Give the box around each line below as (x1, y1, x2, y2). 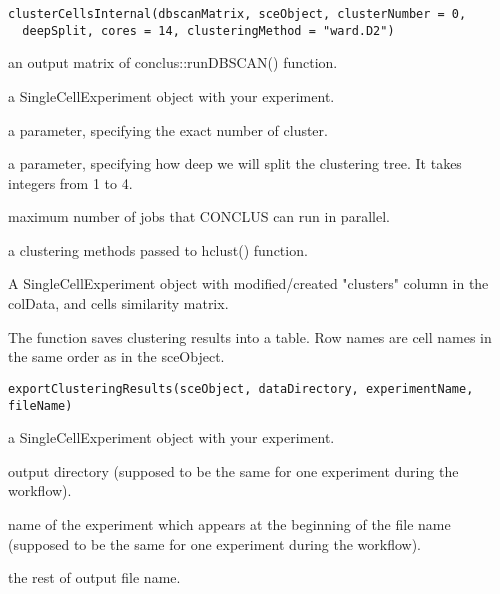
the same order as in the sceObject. (8, 346, 225, 367)
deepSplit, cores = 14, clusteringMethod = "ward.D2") (22, 23, 395, 38)
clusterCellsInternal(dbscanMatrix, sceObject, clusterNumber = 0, (8, 7, 467, 21)
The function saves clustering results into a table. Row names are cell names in (8, 326, 492, 347)
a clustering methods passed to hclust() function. (8, 239, 308, 260)
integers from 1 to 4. (8, 172, 133, 193)
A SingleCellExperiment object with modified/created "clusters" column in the (8, 273, 489, 294)
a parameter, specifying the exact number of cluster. (8, 119, 328, 140)
